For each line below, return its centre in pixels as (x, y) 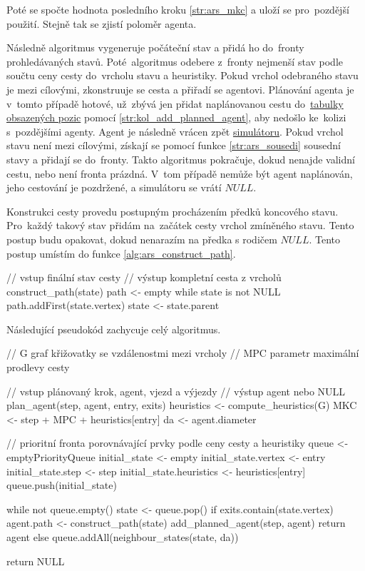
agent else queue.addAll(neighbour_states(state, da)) (123, 537)
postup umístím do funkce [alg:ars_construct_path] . (121, 253)
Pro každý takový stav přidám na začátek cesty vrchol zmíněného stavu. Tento (180, 225)
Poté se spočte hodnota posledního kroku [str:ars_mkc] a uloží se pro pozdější (178, 9)
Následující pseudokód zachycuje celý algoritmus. (114, 329)
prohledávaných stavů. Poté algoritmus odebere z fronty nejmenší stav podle (175, 61)
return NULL (36, 561)
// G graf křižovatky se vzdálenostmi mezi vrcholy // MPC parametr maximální (183, 353)
